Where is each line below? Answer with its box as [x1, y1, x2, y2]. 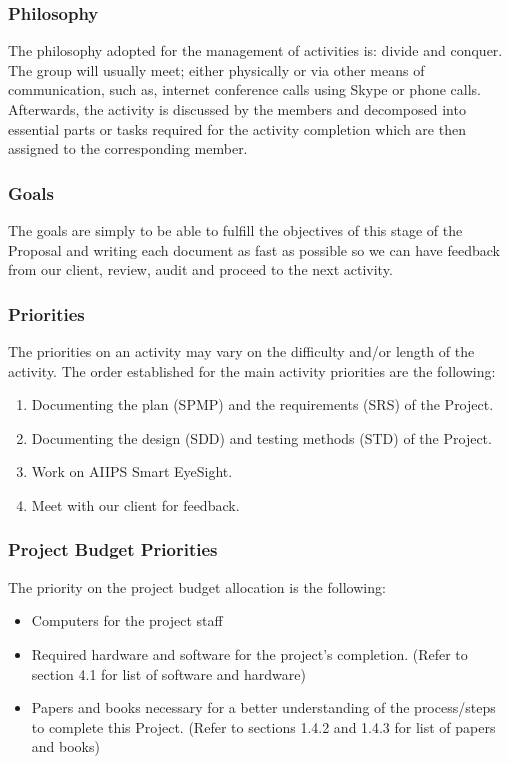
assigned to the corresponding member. [8, 138, 248, 159]
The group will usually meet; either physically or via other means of [8, 59, 425, 80]
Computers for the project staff [31, 610, 223, 631]
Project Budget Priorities [8, 537, 218, 562]
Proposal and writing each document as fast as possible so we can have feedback [8, 239, 500, 260]
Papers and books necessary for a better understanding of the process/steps [31, 697, 496, 718]
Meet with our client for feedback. [31, 494, 240, 515]
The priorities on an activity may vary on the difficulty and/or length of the [8, 341, 475, 361]
